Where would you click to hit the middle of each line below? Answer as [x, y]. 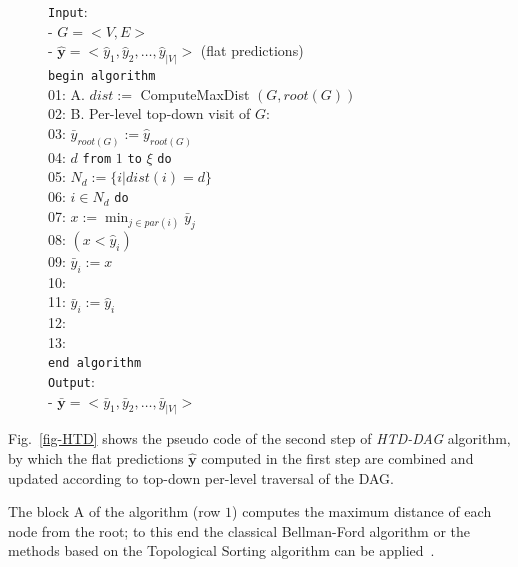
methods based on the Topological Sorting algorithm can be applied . [221, 550]
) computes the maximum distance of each [362, 511]
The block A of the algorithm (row [114, 511]
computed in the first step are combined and [337, 458]
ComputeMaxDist [195, 93]
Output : [71, 380]
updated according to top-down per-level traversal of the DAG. [201, 477]
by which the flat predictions [96, 458]
